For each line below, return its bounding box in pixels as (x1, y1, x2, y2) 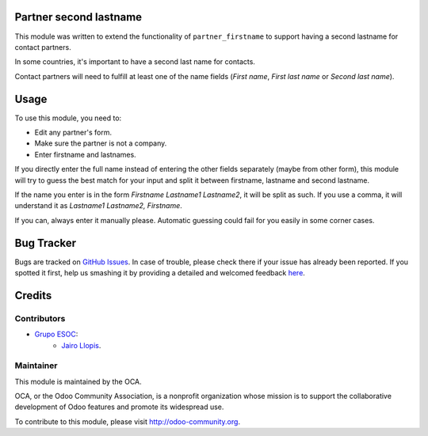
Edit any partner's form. (34, 127, 113, 137)
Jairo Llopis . (61, 340, 101, 350)
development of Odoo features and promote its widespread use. (14, 402, 224, 411)
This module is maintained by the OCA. (14, 377, 142, 386)
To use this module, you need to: (14, 113, 122, 123)
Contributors (14, 313, 66, 324)
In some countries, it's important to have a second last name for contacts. (14, 57, 255, 66)
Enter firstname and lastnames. (34, 150, 136, 159)
